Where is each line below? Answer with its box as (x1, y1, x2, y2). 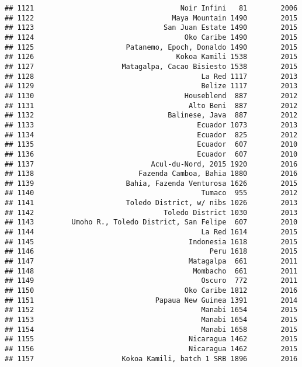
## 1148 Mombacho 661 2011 (5, 266, 298, 275)
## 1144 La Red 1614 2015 (5, 228, 298, 237)
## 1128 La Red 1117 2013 (5, 72, 298, 81)
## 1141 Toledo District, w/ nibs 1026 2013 (5, 199, 298, 207)
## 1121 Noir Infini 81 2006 (5, 4, 298, 12)
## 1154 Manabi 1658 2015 (5, 325, 298, 334)
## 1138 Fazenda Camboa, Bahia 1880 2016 (5, 169, 298, 178)
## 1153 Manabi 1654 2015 (5, 316, 298, 324)
